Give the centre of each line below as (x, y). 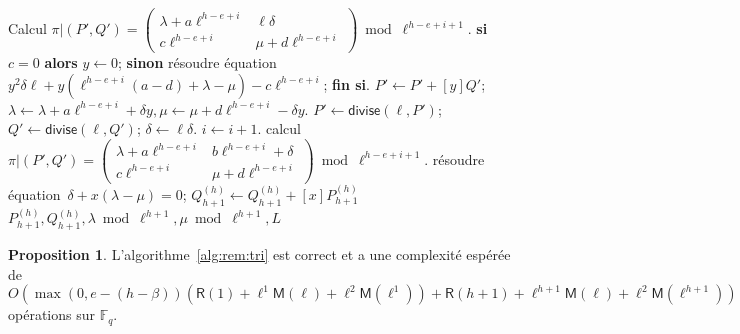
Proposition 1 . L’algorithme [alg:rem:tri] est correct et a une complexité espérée (259, 254)
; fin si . (346, 83)
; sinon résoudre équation (197, 62)
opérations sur (51, 314)
